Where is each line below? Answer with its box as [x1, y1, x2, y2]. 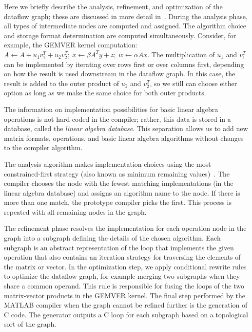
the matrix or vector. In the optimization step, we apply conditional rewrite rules [4, 261, 247, 271]
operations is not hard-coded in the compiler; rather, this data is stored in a [4, 113, 231, 124]
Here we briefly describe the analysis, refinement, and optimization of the [4, 1, 223, 11]
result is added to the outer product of [4, 78, 119, 88]
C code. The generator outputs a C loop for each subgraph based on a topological [4, 309, 248, 319]
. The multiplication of [147, 49, 215, 59]
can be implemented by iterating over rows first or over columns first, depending [4, 59, 244, 69]
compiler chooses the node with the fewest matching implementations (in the [4, 178, 233, 188]
